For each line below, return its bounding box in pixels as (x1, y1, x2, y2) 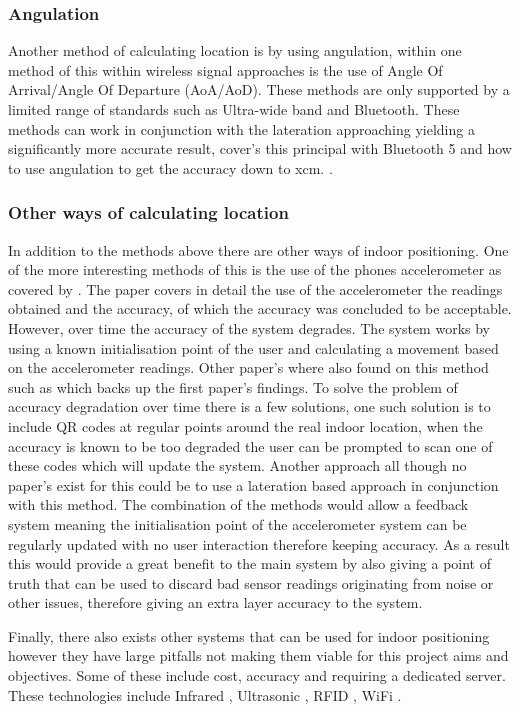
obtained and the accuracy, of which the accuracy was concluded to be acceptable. (8, 298, 512, 319)
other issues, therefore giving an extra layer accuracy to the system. (8, 592, 423, 613)
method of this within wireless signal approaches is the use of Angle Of (8, 59, 443, 80)
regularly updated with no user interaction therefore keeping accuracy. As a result (8, 533, 510, 554)
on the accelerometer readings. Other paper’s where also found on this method (8, 357, 489, 378)
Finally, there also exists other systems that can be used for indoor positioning (8, 625, 490, 646)
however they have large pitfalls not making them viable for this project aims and (8, 645, 509, 666)
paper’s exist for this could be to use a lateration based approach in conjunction (8, 474, 499, 495)
